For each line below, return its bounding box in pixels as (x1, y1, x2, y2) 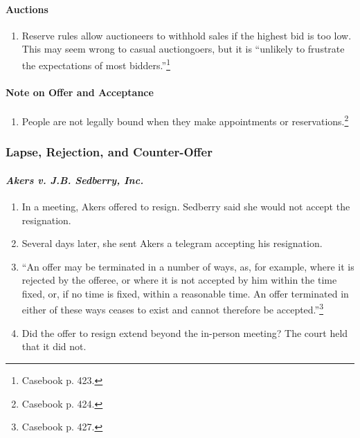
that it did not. (21, 339, 87, 354)
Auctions (6, 1, 48, 16)
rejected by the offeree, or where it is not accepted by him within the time (21, 273, 337, 287)
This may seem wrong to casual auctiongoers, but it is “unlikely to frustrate (21, 42, 345, 56)
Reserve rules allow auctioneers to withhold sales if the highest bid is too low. (21, 28, 352, 42)
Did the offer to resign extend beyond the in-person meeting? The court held (21, 325, 348, 340)
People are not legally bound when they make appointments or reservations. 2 (21, 112, 349, 128)
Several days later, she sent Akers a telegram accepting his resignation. (21, 236, 323, 250)
